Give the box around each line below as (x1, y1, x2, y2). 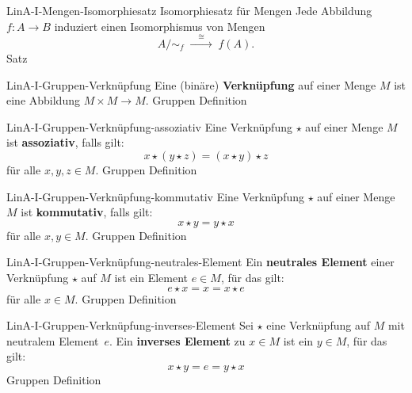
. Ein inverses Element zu (109, 332, 246, 349)
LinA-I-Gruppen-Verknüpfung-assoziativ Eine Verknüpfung (6, 118, 292, 135)
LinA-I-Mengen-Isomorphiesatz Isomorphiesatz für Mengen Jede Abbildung (6, 2, 372, 18)
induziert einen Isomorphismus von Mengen (54, 17, 265, 34)
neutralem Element (6, 332, 99, 349)
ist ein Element (114, 269, 189, 285)
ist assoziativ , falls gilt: (6, 134, 124, 151)
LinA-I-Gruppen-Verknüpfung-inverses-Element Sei (6, 317, 254, 334)
